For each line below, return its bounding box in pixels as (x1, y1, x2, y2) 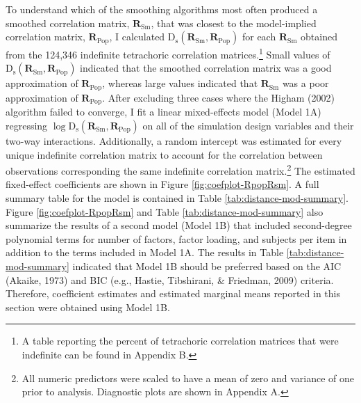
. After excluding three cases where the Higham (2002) (102, 90, 335, 104)
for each (242, 29, 276, 44)
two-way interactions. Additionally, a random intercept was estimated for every (6, 133, 342, 148)
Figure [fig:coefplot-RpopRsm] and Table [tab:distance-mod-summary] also (6, 204, 324, 219)
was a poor (282, 76, 329, 90)
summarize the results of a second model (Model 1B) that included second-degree (6, 218, 352, 232)
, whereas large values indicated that (102, 76, 258, 90)
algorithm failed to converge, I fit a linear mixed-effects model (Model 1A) (6, 104, 321, 119)
